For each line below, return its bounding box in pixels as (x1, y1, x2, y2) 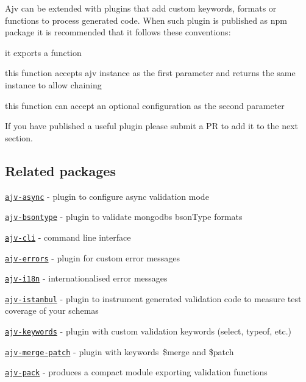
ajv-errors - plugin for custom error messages (5, 251, 180, 264)
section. (5, 131, 33, 144)
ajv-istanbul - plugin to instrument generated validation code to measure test (5, 292, 302, 305)
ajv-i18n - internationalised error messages (5, 272, 168, 285)
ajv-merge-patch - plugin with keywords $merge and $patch (5, 345, 234, 358)
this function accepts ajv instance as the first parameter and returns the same (5, 66, 296, 79)
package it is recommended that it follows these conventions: (5, 26, 231, 38)
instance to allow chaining (5, 78, 102, 91)
